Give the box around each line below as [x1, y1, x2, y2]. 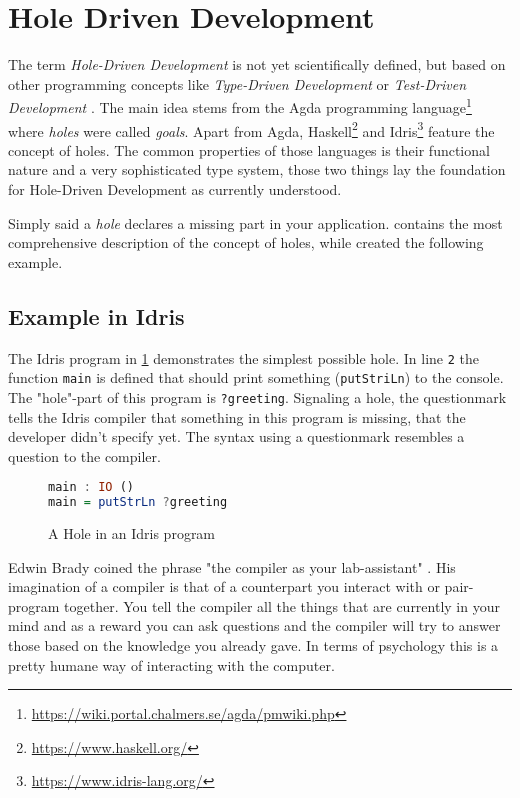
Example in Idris [8, 300, 185, 331]
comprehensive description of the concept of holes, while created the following [8, 232, 484, 253]
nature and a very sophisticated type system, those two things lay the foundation [8, 159, 506, 180]
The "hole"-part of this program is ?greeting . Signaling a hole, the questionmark [8, 386, 507, 407]
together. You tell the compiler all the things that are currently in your [64, 595, 500, 616]
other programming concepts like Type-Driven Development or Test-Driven [8, 73, 467, 94]
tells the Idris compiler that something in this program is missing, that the [8, 406, 466, 427]
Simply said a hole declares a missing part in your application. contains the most [8, 212, 503, 233]
